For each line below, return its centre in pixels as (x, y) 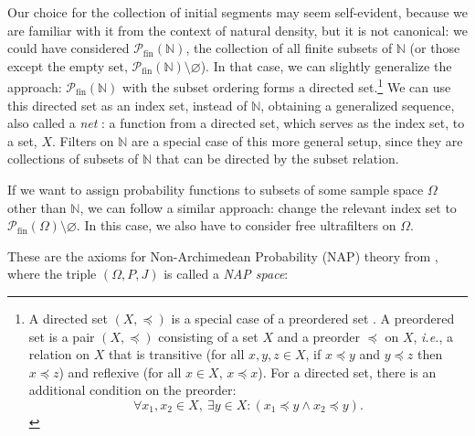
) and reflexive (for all (120, 372)
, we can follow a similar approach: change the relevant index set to (268, 207)
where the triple (52, 274)
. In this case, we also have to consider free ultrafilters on (236, 225)
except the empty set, (68, 65)
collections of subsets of (73, 159)
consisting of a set (208, 336)
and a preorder (319, 336)
